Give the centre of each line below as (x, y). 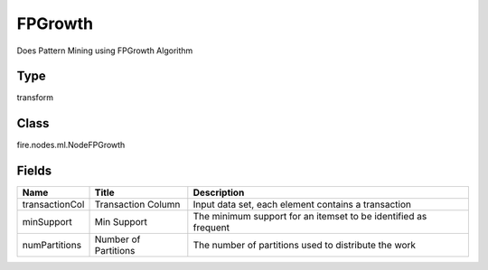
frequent (211, 228)
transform (35, 98)
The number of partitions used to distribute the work (304, 246)
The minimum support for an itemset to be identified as (310, 217)
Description (219, 192)
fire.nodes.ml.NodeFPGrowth (71, 145)
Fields (34, 171)
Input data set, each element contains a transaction (302, 205)
